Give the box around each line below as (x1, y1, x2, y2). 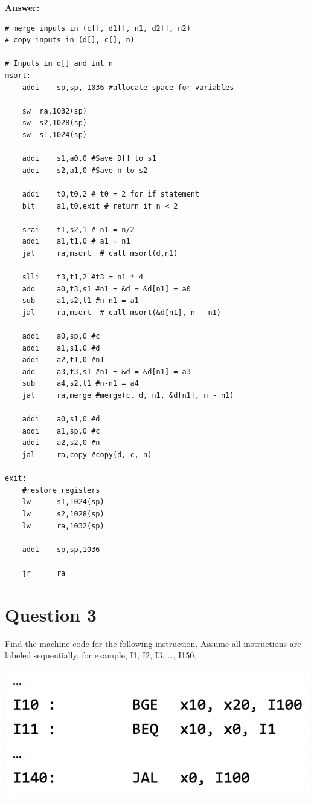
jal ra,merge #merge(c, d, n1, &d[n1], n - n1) (22, 391, 234, 400)
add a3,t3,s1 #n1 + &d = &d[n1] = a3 (22, 367, 191, 376)
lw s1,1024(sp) (22, 498, 104, 507)
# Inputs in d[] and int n (5, 59, 113, 68)
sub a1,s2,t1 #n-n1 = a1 (22, 296, 139, 305)
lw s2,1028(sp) (22, 509, 104, 518)
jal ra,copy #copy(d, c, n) (22, 450, 152, 459)
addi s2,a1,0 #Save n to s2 (22, 166, 148, 175)
